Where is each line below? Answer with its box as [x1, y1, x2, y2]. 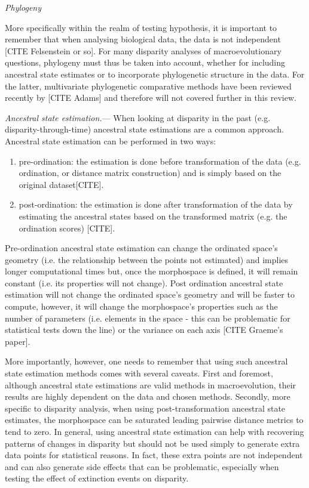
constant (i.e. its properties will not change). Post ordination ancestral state [5, 276, 283, 289]
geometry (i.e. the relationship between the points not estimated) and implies [5, 253, 289, 265]
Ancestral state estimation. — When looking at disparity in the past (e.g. [5, 111, 271, 123]
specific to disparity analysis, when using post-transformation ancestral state [5, 401, 286, 414]
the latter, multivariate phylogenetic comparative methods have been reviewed [5, 79, 292, 92]
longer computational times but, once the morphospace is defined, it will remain [5, 265, 298, 277]
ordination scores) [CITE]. [19, 221, 115, 234]
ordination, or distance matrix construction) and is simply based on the [19, 166, 282, 179]
